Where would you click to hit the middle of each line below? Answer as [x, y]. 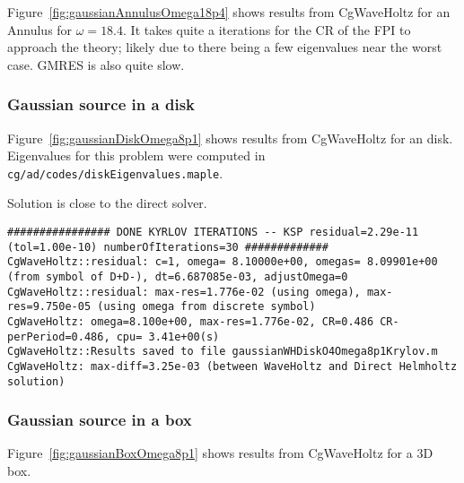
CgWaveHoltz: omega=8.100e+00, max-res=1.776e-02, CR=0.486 [191, 321]
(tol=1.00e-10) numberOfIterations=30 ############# [168, 247]
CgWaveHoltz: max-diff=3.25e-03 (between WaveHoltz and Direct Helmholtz [232, 366]
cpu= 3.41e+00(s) [168, 336]
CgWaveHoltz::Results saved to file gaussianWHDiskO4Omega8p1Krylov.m [223, 352]
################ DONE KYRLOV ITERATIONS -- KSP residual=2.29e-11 [213, 233]
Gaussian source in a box [100, 420]
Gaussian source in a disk [101, 104]
